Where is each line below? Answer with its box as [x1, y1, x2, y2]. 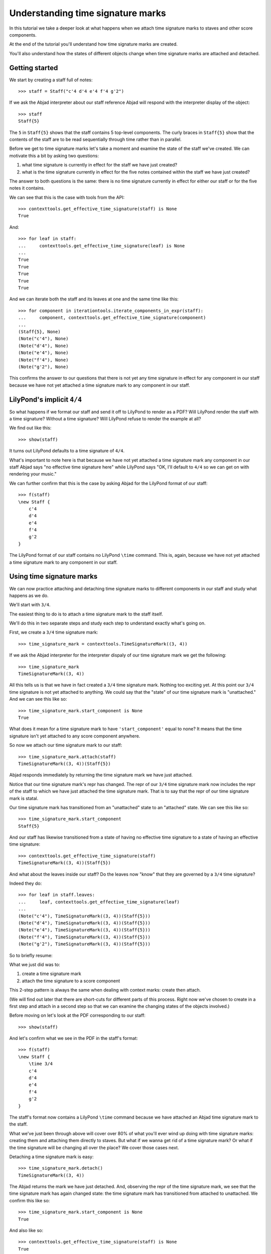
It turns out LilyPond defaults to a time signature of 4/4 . [9, 448, 125, 454]
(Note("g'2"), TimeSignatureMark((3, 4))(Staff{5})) [18, 941, 151, 947]
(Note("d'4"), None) [18, 343, 69, 349]
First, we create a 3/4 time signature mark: [9, 630, 98, 636]
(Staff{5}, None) [18, 329, 61, 335]
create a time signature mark [22, 971, 81, 977]
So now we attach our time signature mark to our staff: [9, 742, 122, 748]
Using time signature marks [9, 572, 98, 581]
